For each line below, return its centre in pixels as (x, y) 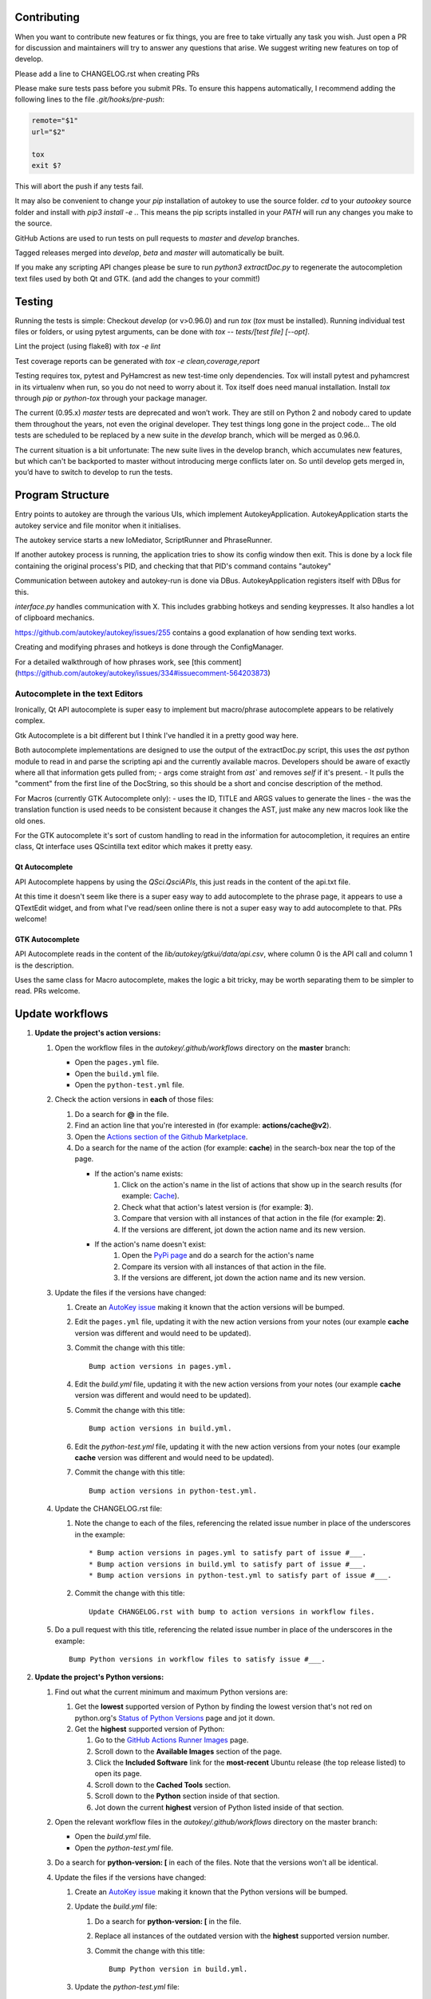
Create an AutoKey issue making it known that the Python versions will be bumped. (211, 1892)
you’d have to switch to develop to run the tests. (94, 473)
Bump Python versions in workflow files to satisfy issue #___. (198, 1659)
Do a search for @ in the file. (122, 1114)
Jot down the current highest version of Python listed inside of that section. (219, 1807)
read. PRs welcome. (47, 991)
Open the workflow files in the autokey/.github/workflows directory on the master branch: (202, 1047)
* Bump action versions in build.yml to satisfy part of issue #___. (228, 1564)
